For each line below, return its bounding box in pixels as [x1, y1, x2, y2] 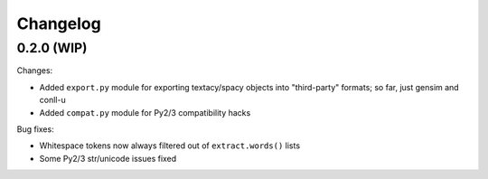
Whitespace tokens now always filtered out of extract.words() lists [39, 140, 301, 151]
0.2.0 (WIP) [16, 40, 88, 56]
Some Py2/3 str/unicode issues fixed [39, 153, 177, 164]
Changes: [16, 65, 53, 76]
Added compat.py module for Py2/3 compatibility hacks [39, 107, 251, 118]
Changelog [16, 14, 101, 33]
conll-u [39, 95, 67, 106]
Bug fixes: [16, 123, 54, 135]
